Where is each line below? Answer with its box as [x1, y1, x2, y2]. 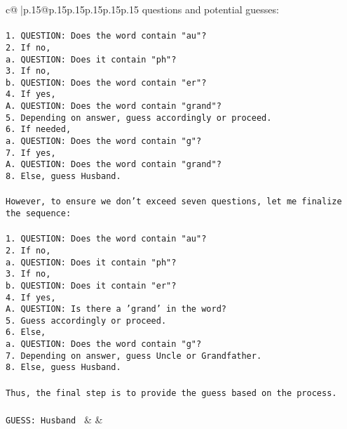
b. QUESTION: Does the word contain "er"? [6, 77, 207, 88]
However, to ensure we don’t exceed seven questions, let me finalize [6, 197, 342, 207]
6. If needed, [6, 124, 72, 135]
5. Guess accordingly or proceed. [6, 315, 167, 326]
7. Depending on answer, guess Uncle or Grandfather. [6, 350, 262, 361]
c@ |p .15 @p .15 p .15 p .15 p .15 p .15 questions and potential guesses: [6, 2, 279, 16]
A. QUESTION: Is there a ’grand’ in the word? [6, 304, 226, 315]
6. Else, [6, 327, 46, 338]
